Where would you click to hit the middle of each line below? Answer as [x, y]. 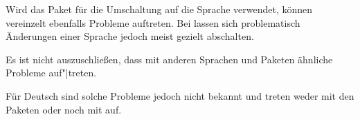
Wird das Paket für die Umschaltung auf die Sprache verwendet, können [159, 9]
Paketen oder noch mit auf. [64, 109]
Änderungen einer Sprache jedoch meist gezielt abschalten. [130, 36]
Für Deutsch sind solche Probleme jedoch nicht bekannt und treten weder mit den [180, 95]
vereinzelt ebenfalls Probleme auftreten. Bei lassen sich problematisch [153, 22]
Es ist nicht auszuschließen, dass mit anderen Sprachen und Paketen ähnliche [169, 59]
